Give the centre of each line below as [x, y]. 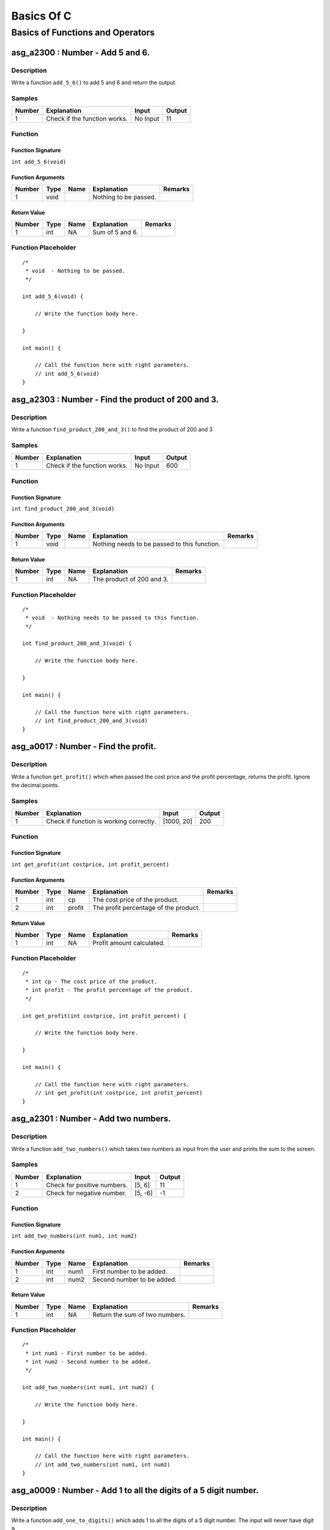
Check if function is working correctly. [101, 821]
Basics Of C [41, 16]
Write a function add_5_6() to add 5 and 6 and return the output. [94, 82]
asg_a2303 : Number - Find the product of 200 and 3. [115, 399]
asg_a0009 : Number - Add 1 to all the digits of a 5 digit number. [135, 1490]
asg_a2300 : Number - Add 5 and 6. [80, 52]
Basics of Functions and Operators [83, 32]
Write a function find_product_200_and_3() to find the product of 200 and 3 [112, 430]
